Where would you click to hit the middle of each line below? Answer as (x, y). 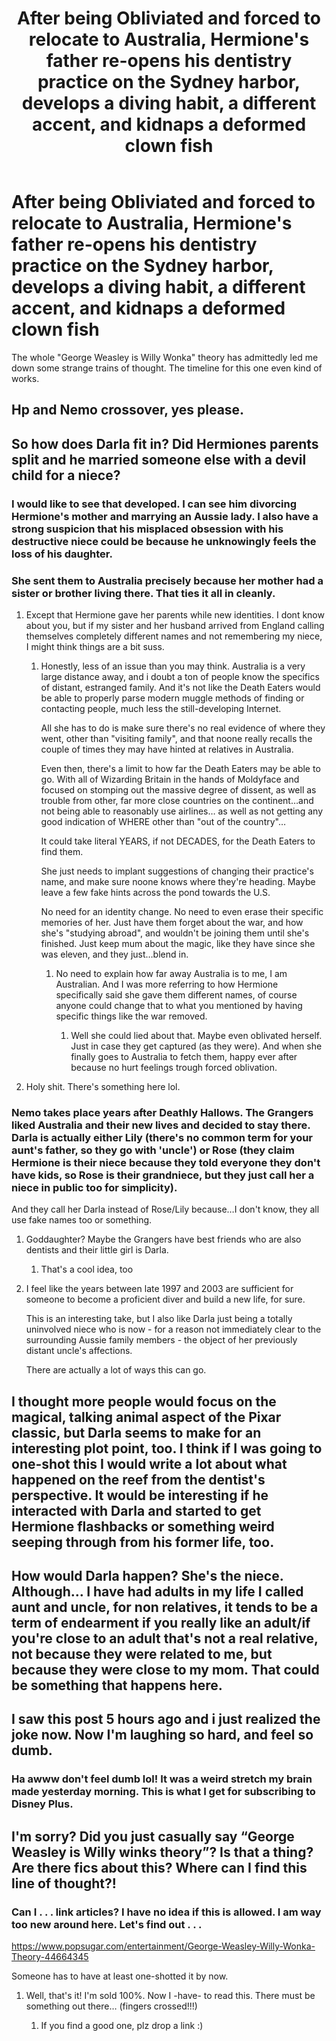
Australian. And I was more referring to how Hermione (167, 984)
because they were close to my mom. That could (165, 1670)
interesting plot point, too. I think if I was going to (167, 1448)
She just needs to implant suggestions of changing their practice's (177, 871)
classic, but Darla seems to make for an (136, 1432)
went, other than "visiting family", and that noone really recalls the (176, 738)
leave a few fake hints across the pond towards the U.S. (155, 892)
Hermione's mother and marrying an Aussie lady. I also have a (165, 516)
